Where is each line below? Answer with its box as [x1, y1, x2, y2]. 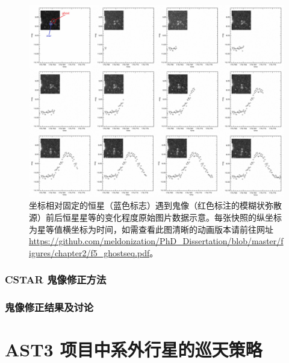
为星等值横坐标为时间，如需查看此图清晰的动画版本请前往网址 [29, 223, 273, 235]
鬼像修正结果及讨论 [5, 300, 94, 315]
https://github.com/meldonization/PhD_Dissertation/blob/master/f [29, 235, 284, 247]
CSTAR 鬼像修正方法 [5, 272, 107, 287]
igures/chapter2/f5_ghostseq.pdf [29, 246, 150, 259]
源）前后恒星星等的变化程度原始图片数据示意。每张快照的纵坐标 [29, 211, 282, 224]
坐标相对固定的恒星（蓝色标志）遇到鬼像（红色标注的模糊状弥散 [29, 199, 282, 212]
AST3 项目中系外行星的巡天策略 [5, 337, 263, 362]
